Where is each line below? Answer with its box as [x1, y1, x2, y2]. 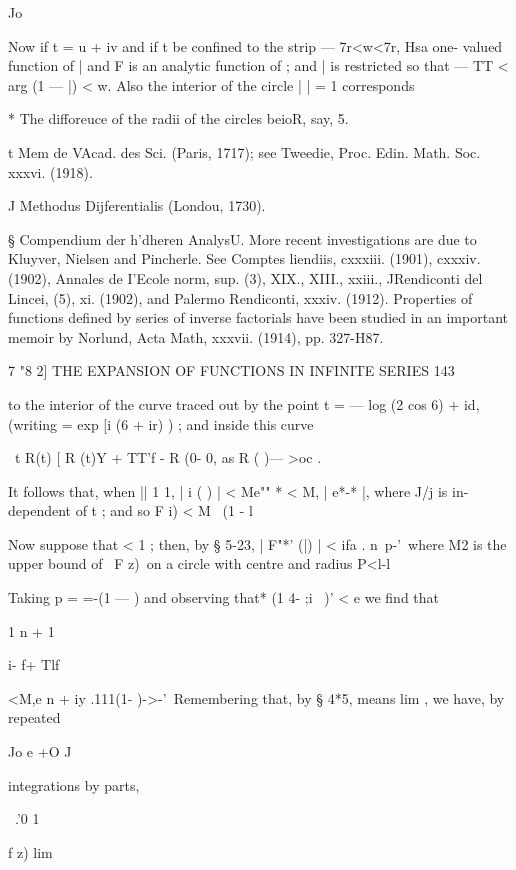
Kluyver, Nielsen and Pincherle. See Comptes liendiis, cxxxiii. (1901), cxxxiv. [8, 248, 481, 269]
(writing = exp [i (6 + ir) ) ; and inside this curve [8, 413, 314, 434]
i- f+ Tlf [8, 654, 60, 675]
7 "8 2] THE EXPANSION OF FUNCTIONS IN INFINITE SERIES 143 [8, 360, 455, 381]
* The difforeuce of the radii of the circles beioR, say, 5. [8, 108, 349, 129]
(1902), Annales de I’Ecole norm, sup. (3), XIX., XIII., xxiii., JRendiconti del [8, 267, 483, 288]
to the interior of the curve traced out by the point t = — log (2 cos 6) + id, [8, 393, 480, 414]
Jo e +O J [8, 741, 72, 762]
